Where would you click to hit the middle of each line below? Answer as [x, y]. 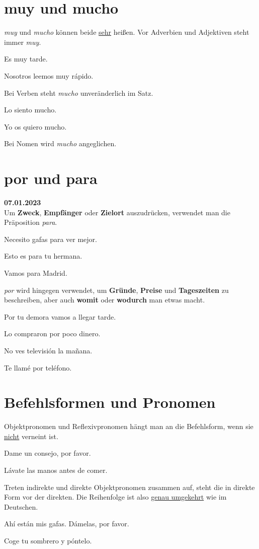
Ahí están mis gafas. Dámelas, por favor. [67, 524]
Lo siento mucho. [30, 110]
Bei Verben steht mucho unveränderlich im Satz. [79, 93]
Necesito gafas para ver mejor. [51, 239]
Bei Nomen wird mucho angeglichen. [60, 143]
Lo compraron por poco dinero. [52, 333]
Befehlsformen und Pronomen [110, 402]
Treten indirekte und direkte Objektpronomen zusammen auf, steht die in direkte [129, 487]
